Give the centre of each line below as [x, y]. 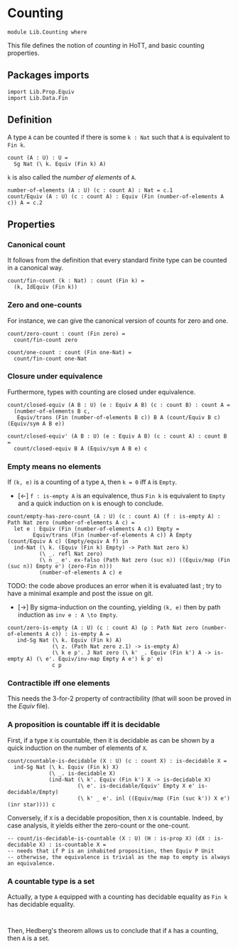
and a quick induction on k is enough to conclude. [91, 503]
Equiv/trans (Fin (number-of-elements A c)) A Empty [113, 535]
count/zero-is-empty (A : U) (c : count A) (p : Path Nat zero [103, 628]
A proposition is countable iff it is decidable [84, 725]
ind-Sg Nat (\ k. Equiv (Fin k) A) [69, 640]
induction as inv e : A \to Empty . [68, 615]
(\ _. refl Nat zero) [71, 554]
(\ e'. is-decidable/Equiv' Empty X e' [136, 785]
